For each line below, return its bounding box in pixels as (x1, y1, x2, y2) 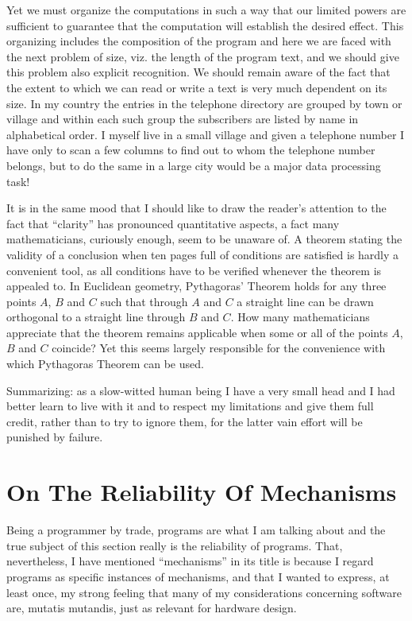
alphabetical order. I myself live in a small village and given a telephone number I (6, 126, 405, 142)
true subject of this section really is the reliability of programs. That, (6, 537, 343, 553)
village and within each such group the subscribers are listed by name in (6, 111, 359, 127)
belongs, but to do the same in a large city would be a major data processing (6, 157, 381, 173)
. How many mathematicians (230, 309, 370, 325)
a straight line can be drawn (237, 293, 374, 309)
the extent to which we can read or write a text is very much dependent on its (6, 79, 387, 95)
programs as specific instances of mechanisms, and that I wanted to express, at (6, 568, 390, 584)
